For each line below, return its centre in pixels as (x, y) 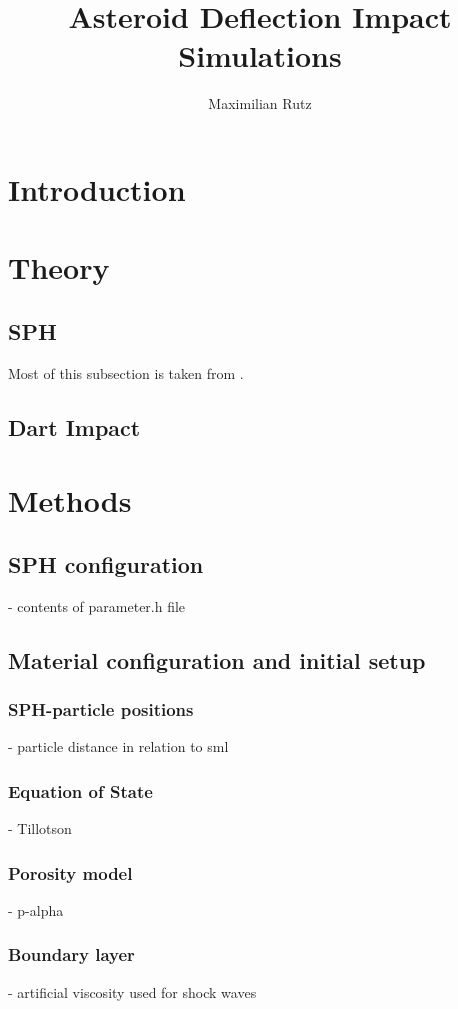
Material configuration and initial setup (217, 659)
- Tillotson (40, 828)
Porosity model (70, 872)
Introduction (97, 188)
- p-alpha (36, 909)
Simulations (260, 55)
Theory (59, 267)
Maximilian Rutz (260, 103)
